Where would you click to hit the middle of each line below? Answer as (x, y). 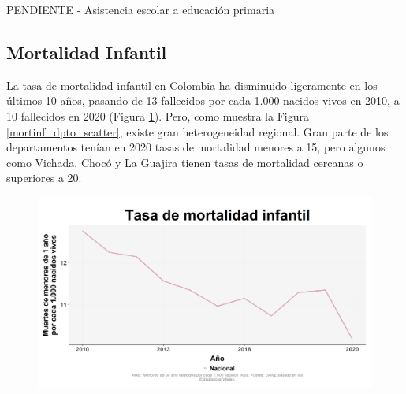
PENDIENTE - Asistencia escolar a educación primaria (141, 9)
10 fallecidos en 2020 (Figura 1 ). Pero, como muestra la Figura (158, 115)
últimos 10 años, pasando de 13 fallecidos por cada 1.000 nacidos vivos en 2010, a (203, 100)
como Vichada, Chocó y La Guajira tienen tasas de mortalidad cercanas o (185, 162)
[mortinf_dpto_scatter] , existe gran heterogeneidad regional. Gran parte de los (197, 131)
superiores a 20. (44, 178)
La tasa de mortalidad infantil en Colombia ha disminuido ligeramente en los (192, 85)
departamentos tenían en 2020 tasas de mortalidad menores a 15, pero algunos (196, 147)
